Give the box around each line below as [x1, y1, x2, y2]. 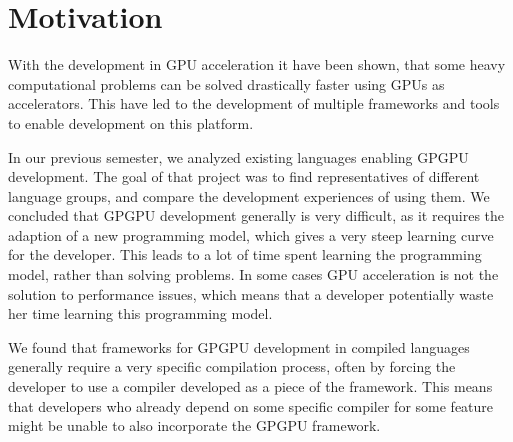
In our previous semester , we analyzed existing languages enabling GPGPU [8, 146, 469, 167]
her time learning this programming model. [8, 303, 273, 324]
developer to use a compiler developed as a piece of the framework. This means [8, 376, 493, 397]
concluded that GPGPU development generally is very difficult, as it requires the [8, 205, 505, 226]
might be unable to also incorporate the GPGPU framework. [8, 415, 381, 436]
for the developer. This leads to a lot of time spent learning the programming [8, 244, 482, 265]
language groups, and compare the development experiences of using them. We [8, 185, 490, 206]
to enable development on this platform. [8, 112, 254, 133]
